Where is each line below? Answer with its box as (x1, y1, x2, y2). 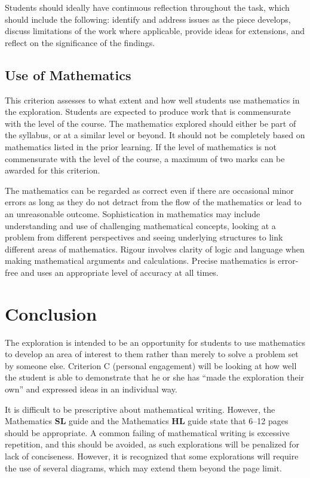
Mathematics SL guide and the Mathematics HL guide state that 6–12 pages (5, 415, 288, 427)
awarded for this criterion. (5, 164, 100, 176)
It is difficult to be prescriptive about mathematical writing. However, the (5, 403, 275, 415)
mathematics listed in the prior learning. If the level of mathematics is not (5, 140, 277, 153)
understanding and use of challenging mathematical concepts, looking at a (5, 219, 276, 232)
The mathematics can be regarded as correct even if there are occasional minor (5, 184, 294, 196)
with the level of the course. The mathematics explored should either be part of (5, 117, 296, 129)
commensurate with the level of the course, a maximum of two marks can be (5, 152, 285, 165)
